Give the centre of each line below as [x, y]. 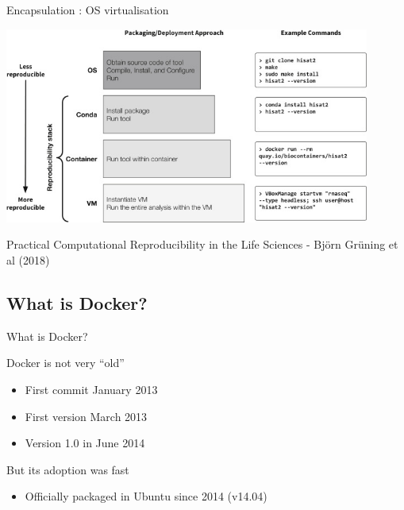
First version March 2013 [86, 416]
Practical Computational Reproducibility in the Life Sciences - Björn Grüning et [202, 244]
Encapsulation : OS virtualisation [88, 10]
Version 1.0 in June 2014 [85, 443]
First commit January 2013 [91, 389]
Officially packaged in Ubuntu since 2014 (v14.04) [146, 496]
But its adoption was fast [68, 469]
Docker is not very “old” [65, 363]
